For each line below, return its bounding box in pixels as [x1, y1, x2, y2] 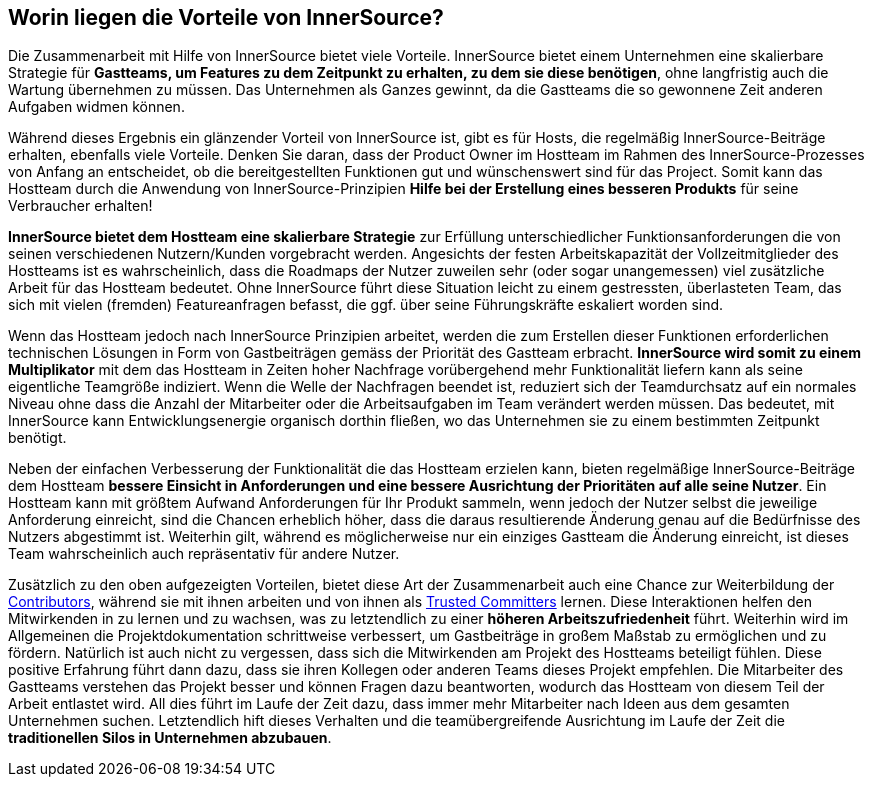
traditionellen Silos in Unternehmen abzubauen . [8, 729, 332, 747]
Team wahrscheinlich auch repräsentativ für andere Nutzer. [8, 545, 400, 563]
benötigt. [8, 429, 67, 447]
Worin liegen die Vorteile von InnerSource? [8, 5, 444, 30]
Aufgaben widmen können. [8, 98, 185, 116]
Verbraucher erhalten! [8, 197, 153, 215]
